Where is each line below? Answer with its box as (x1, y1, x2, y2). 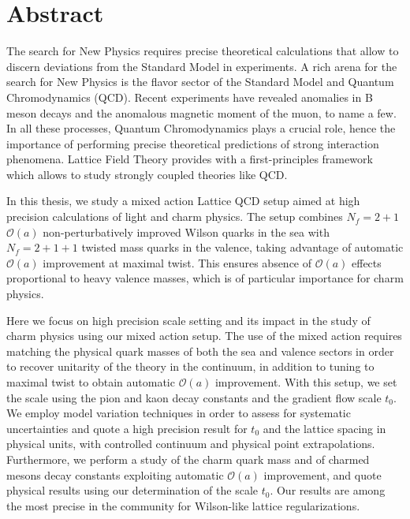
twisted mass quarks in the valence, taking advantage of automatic (81, 239, 404, 256)
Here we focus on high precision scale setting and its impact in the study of (6, 312, 371, 328)
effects (352, 254, 382, 271)
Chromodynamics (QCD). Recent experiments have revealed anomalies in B (6, 88, 373, 105)
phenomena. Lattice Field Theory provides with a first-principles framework (6, 151, 373, 167)
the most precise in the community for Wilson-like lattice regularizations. (6, 497, 360, 513)
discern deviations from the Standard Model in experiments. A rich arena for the (6, 58, 397, 74)
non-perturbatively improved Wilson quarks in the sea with (43, 223, 330, 240)
